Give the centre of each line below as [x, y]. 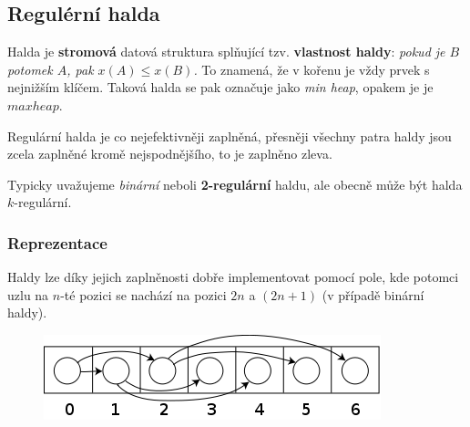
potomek [30, 69]
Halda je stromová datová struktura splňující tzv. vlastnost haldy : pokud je [226, 52]
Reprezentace [57, 242]
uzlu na [28, 294]
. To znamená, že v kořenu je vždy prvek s [312, 69]
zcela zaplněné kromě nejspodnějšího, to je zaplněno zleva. [170, 154]
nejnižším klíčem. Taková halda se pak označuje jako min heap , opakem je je [220, 87]
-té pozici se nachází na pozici [143, 294]
